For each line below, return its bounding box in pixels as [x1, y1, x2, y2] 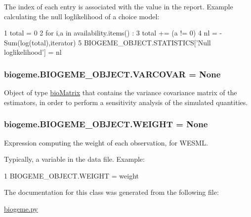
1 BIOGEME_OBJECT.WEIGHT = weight [4, 170, 139, 181]
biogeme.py [4, 203, 38, 214]
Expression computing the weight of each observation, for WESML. [4, 137, 208, 147]
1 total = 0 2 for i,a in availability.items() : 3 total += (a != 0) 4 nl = [4, 28, 217, 38]
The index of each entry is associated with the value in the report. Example [4, 1, 233, 11]
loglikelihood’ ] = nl [4, 47, 62, 57]
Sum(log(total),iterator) [4, 37, 76, 47]
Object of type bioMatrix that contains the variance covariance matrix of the [4, 87, 237, 98]
